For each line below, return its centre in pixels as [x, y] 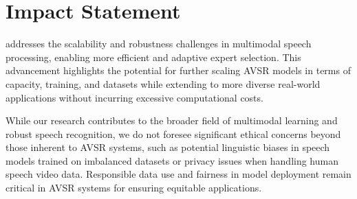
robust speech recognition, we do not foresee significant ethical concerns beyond [173, 133]
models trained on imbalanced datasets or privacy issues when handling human [172, 160]
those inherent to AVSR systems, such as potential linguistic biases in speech [168, 147]
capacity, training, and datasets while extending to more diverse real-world [163, 83]
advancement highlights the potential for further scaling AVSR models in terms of [178, 70]
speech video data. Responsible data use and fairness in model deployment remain [178, 174]
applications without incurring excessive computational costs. [134, 97]
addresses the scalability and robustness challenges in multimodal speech [159, 44]
